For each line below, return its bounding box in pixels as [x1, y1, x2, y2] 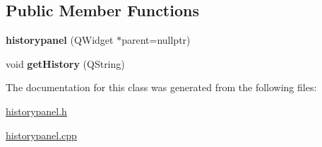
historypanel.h [6, 103, 67, 118]
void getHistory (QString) [6, 56, 125, 71]
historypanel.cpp [6, 127, 77, 142]
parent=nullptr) [121, 33, 191, 47]
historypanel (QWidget [6, 33, 114, 47]
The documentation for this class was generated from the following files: [6, 80, 317, 95]
